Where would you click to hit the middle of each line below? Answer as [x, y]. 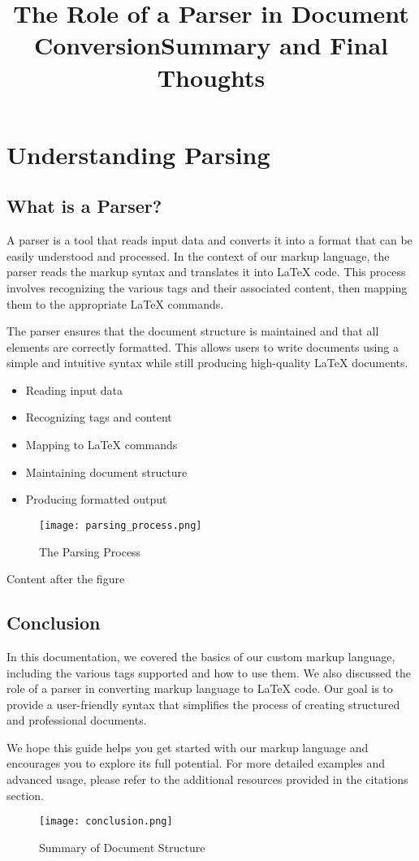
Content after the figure [66, 579]
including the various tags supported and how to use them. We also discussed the [209, 672]
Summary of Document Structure [122, 847]
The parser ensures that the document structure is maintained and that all [193, 331]
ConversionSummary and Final [211, 45]
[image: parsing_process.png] [121, 525]
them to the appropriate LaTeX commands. [115, 303]
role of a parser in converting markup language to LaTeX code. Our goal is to [200, 688]
